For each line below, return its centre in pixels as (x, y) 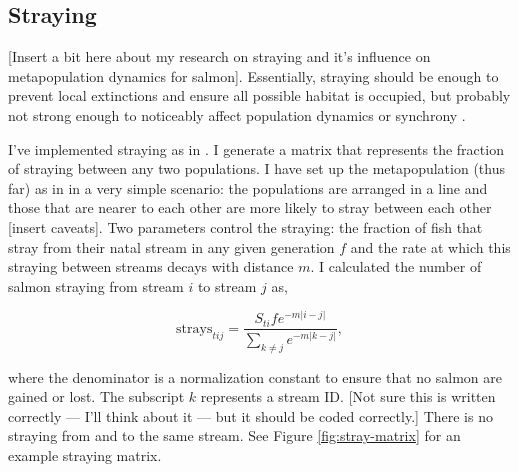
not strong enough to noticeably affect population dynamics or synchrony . (237, 114)
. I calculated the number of (396, 266)
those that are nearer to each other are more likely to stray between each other (250, 207)
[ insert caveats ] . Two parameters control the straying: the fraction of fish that (245, 226)
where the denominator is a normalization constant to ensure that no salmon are (255, 376)
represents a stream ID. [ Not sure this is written (348, 396)
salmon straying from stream (96, 285)
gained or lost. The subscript (96, 396)
